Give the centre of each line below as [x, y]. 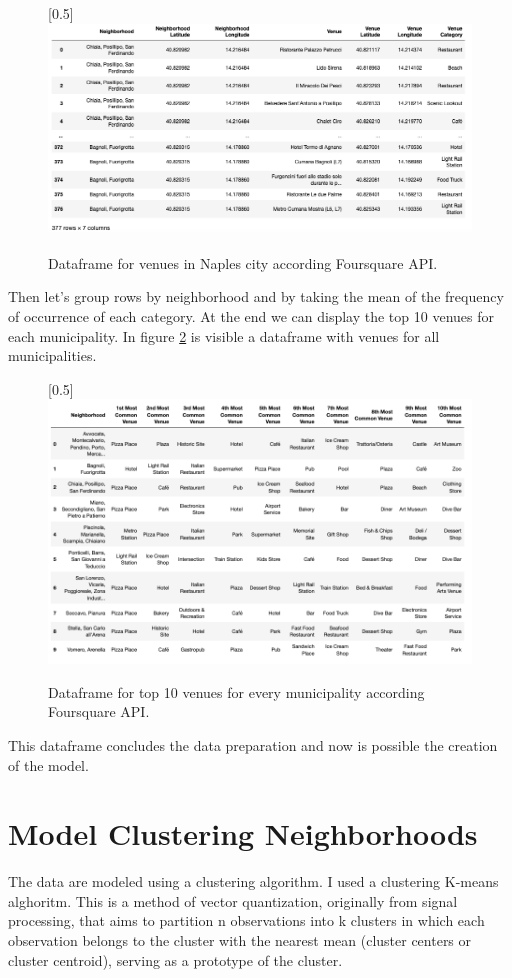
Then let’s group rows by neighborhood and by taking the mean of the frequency [256, 296]
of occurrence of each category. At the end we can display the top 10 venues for [251, 315]
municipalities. [52, 355]
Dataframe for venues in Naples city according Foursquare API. [243, 262]
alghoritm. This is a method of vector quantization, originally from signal [233, 900]
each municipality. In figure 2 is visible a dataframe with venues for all [224, 335]
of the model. [48, 764]
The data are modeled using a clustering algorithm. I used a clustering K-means [253, 881]
